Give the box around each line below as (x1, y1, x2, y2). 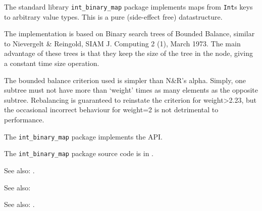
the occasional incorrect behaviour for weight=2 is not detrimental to (4, 104, 219, 115)
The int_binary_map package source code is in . (4, 148, 154, 159)
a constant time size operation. (4, 58, 99, 68)
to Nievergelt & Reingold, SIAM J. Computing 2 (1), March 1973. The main (4, 38, 241, 48)
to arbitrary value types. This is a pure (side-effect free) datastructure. (4, 11, 223, 22)
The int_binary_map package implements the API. (4, 131, 163, 142)
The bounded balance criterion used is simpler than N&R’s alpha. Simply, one (4, 75, 246, 85)
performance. (4, 114, 44, 124)
